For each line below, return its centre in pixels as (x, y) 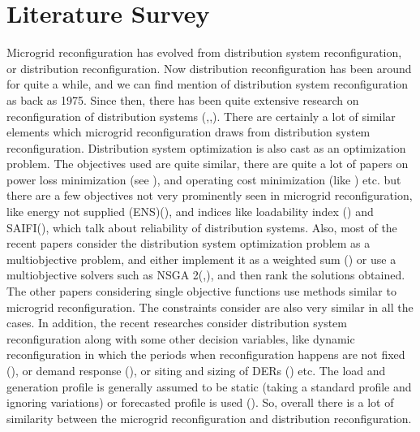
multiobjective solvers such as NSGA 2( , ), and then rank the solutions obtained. (206, 275)
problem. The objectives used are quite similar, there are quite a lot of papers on (208, 164)
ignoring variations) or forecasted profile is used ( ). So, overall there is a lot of (200, 402)
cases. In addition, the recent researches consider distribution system (177, 323)
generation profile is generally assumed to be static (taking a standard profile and (209, 386)
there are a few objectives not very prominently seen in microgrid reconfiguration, (210, 195)
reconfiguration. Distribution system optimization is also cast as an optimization (206, 147)
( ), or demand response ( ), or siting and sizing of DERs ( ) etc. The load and (196, 370)
